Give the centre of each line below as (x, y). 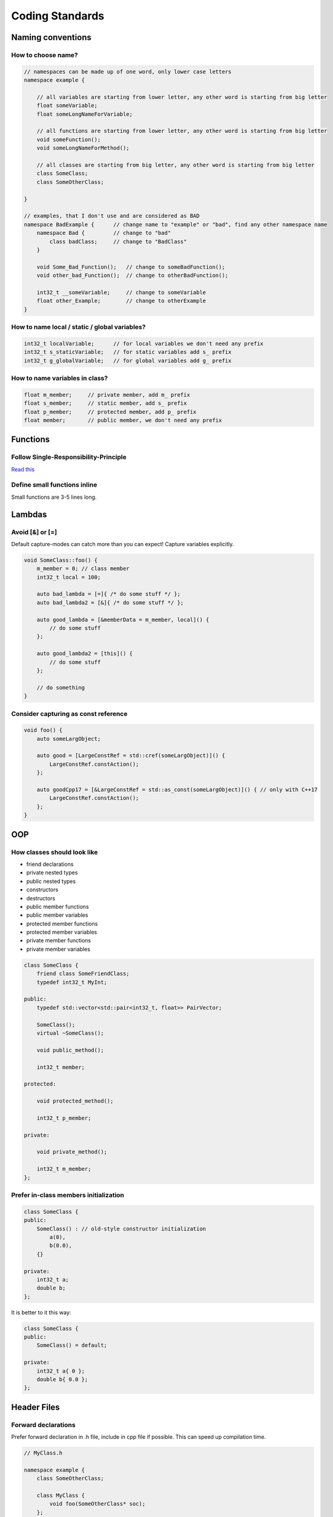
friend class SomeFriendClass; (83, 974)
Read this (23, 469)
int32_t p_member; (64, 1118)
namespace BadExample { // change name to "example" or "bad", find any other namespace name (176, 224)
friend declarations (50, 864)
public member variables (57, 915)
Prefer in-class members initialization (68, 1195)
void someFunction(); (69, 139)
